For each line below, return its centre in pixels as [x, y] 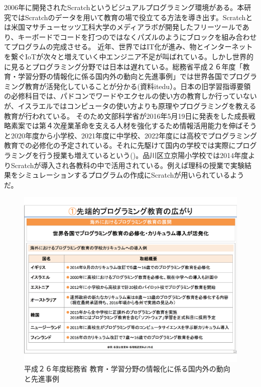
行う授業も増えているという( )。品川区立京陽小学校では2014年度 [144, 155]
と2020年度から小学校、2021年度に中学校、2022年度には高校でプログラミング [130, 135]
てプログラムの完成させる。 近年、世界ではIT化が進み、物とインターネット [128, 47]
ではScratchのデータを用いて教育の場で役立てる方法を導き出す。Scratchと [132, 17]
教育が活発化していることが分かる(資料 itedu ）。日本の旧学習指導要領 [138, 86]
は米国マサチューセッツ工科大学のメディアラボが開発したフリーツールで [123, 27]
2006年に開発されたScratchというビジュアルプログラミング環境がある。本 [124, 7]
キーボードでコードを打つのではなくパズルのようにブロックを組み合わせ [137, 36]
